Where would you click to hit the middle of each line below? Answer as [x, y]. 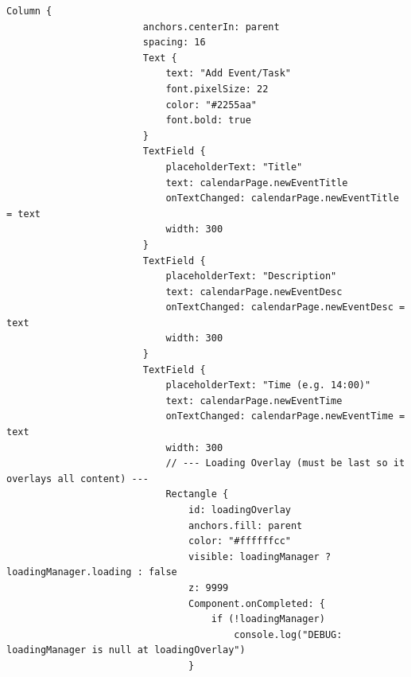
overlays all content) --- [78, 479]
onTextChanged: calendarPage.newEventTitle [282, 198]
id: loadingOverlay [240, 510]
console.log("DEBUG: [288, 634]
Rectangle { [197, 494]
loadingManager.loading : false [92, 572]
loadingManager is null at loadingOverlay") [126, 650]
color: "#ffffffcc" [240, 541]
